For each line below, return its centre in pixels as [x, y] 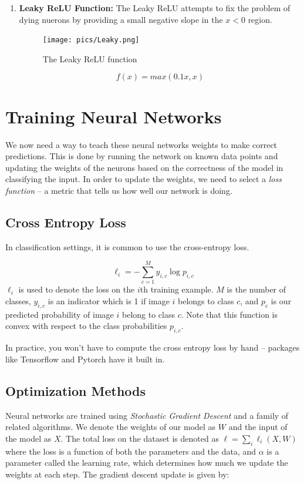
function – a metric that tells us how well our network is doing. [119, 190]
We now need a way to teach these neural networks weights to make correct [141, 144]
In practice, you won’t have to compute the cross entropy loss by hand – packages [153, 347]
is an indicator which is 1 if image [109, 301]
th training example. [177, 289]
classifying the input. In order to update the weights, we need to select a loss [143, 179]
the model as [28, 438]
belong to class [148, 314]
